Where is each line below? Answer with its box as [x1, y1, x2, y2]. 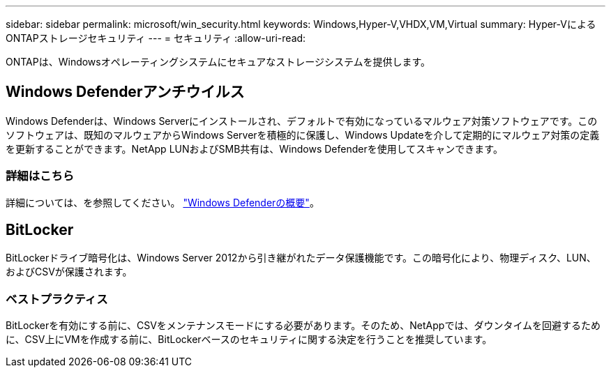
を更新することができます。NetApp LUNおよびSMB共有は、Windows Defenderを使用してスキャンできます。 [6, 142, 503, 155]
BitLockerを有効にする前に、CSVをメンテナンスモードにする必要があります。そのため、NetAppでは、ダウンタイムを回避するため [6, 319, 601, 332]
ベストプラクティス [6, 291, 108, 306]
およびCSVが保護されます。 [6, 266, 133, 278]
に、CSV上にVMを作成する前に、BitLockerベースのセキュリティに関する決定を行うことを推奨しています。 [6, 333, 492, 346]
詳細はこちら [6, 169, 75, 183]
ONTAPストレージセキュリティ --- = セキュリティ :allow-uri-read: [6, 32, 306, 44]
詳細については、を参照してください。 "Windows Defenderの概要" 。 [6, 196, 319, 208]
